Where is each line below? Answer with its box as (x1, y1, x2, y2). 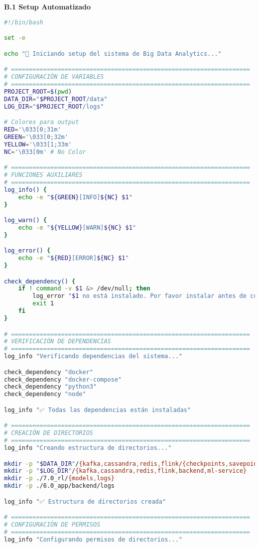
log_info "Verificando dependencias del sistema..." (4, 353, 182, 360)
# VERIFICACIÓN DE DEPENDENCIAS (4, 338, 111, 345)
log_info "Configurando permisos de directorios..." (4, 536, 182, 543)
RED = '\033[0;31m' (4, 126, 61, 133)
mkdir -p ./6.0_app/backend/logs (4, 482, 115, 490)
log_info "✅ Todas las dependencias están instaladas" (4, 406, 191, 413)
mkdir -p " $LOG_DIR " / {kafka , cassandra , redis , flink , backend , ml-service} (4, 467, 247, 475)
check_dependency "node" (4, 391, 86, 398)
